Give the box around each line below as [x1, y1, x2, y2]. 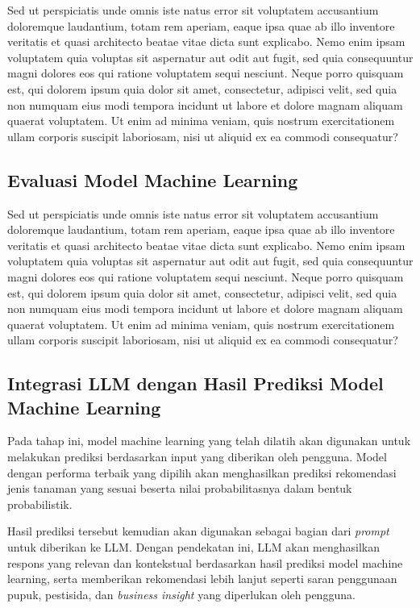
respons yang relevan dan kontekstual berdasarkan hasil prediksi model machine [7, 554, 403, 571]
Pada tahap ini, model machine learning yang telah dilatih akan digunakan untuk [7, 432, 411, 449]
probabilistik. [7, 495, 73, 512]
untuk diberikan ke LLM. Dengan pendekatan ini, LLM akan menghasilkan [7, 539, 380, 556]
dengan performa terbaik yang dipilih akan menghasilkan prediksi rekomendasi [7, 464, 397, 481]
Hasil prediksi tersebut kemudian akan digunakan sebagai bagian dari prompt [7, 523, 389, 539]
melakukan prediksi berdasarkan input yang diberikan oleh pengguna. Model [7, 448, 387, 465]
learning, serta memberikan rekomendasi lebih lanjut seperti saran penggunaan [7, 570, 397, 587]
